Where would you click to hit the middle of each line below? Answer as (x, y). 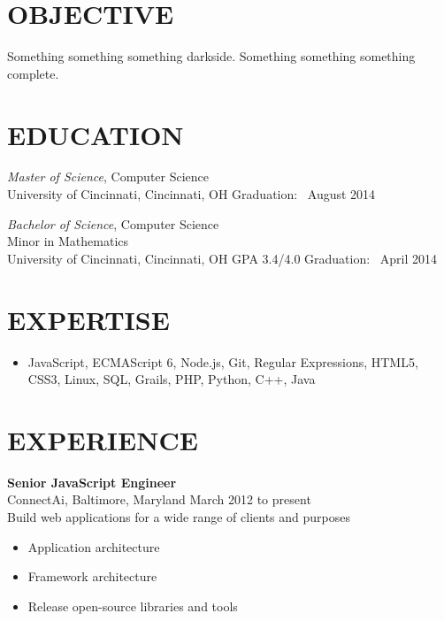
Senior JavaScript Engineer (92, 482)
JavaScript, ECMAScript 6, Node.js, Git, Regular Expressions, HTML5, (223, 361)
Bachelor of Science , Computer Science (113, 223)
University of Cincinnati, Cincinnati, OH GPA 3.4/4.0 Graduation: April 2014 (222, 258)
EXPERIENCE (103, 439)
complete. (33, 73)
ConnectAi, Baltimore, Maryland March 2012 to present (159, 499)
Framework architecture (92, 576)
